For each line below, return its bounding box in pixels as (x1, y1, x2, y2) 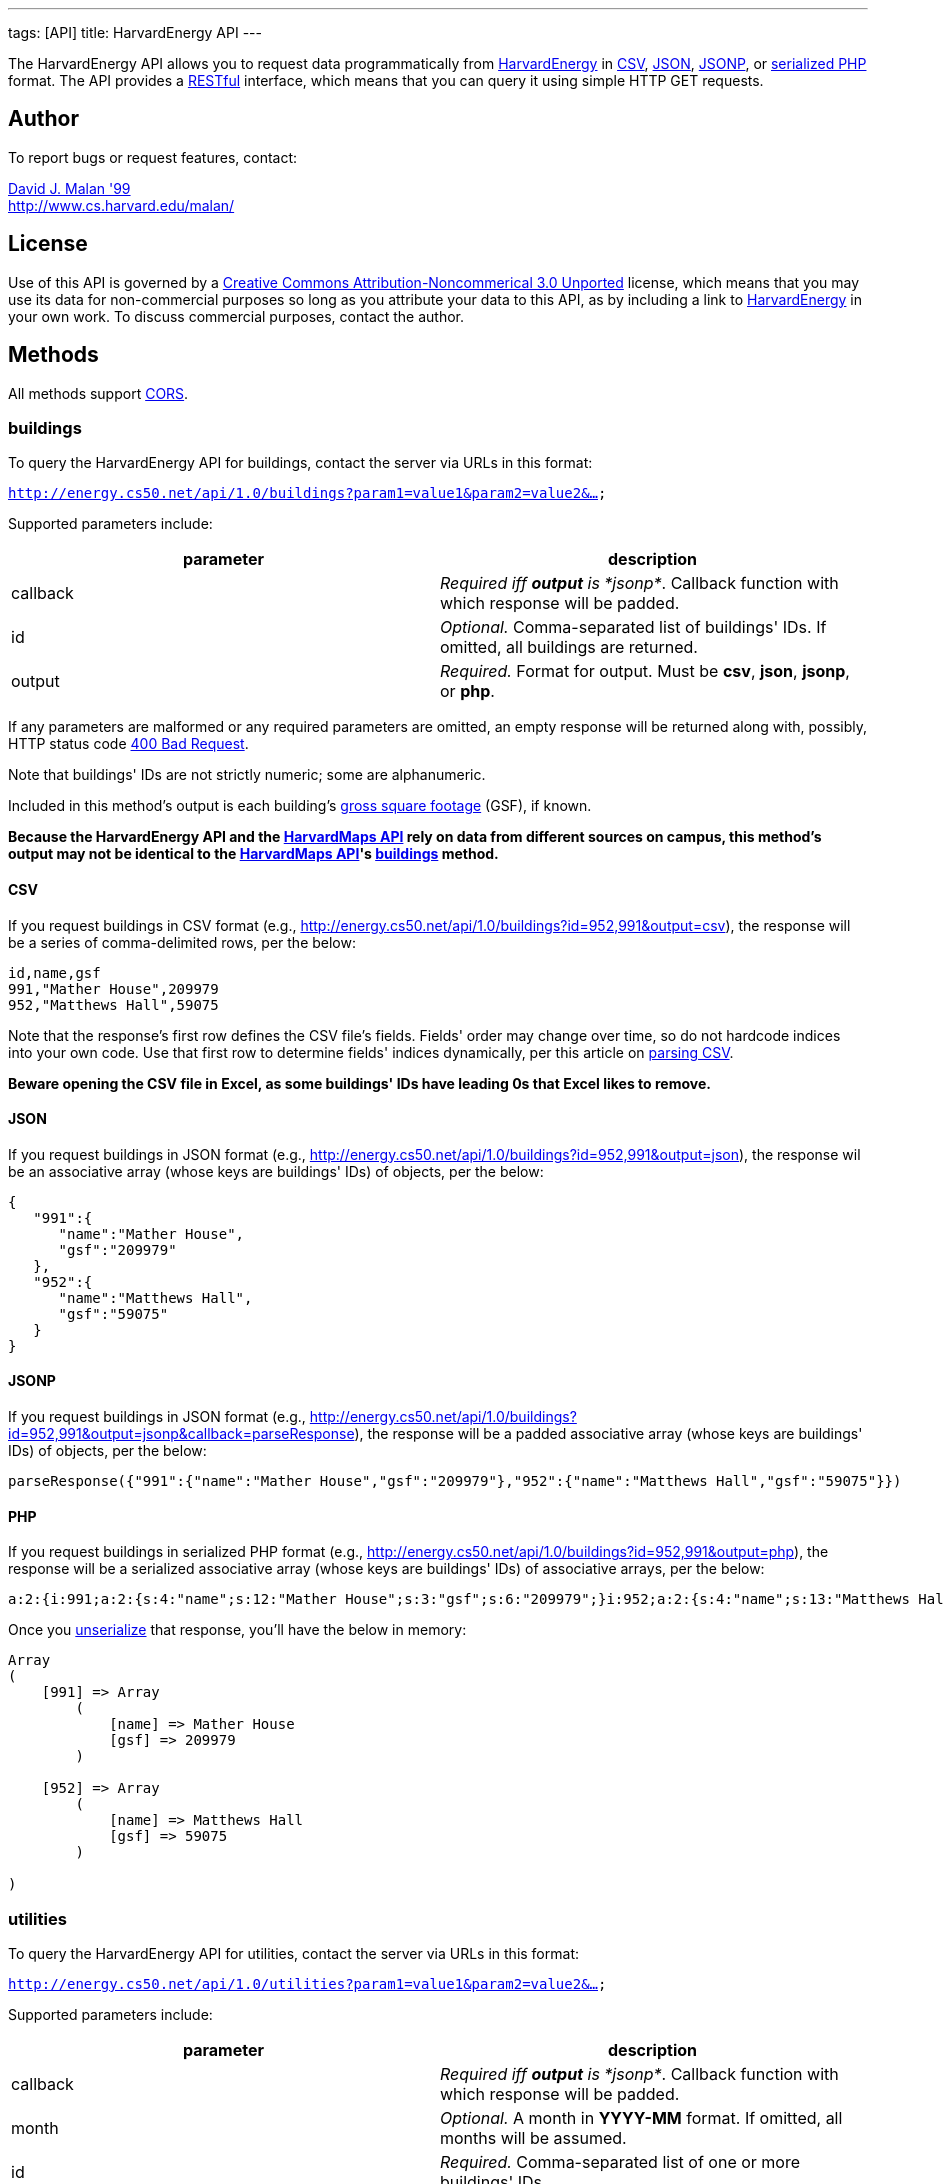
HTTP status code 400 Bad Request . (8, 735, 249, 753)
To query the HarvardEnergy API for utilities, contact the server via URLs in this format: (8, 1944, 579, 1962)
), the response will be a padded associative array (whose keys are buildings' (354, 1424, 863, 1442)
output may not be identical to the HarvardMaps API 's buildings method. (8, 845, 499, 863)
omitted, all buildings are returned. (440, 637, 698, 658)
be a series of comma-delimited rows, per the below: (8, 933, 356, 951)
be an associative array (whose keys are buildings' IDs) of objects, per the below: (8, 1162, 544, 1180)
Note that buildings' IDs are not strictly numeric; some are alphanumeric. (8, 766, 486, 784)
